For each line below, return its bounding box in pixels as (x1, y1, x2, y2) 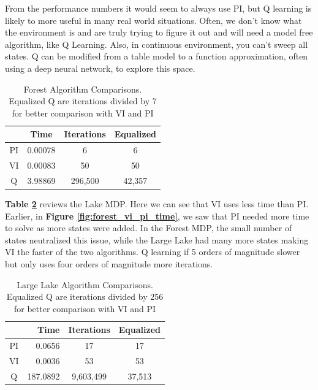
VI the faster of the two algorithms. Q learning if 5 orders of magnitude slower (5, 245, 300, 258)
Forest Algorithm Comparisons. (23, 82, 142, 95)
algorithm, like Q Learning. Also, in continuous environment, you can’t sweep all (5, 37, 308, 50)
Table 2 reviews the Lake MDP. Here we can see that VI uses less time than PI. (5, 197, 309, 210)
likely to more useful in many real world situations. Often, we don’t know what (5, 13, 302, 26)
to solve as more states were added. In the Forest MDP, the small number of (5, 221, 292, 234)
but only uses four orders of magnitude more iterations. (5, 257, 213, 270)
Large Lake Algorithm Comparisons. (17, 278, 153, 291)
